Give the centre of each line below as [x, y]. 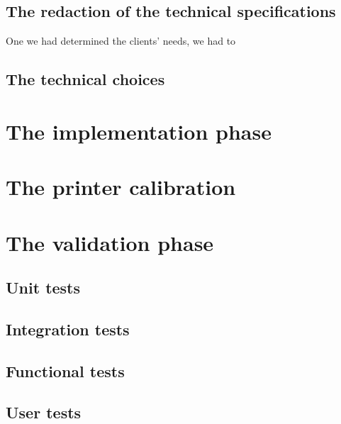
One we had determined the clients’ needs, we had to [121, 41]
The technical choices [85, 79]
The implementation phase [139, 131]
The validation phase [110, 242]
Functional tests [65, 370]
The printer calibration [121, 187]
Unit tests [43, 288]
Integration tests [68, 329]
